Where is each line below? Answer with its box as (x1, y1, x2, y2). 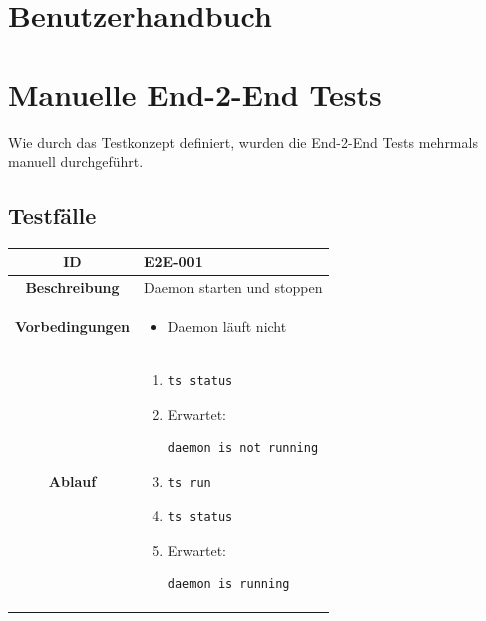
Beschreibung (25, 277, 120, 298)
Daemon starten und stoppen (143, 277, 323, 298)
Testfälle (8, 200, 97, 231)
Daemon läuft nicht (167, 316, 287, 337)
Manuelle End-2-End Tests (8, 73, 382, 114)
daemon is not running (167, 441, 319, 456)
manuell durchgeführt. (8, 151, 144, 172)
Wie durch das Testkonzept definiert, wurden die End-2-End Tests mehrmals (8, 131, 478, 152)
